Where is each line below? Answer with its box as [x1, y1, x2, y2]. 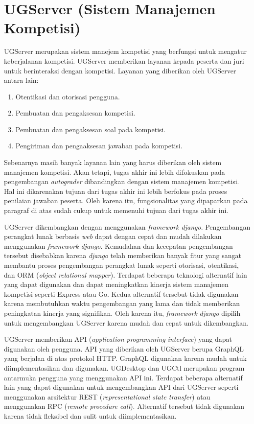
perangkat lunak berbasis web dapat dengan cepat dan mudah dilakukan [4, 231, 222, 241]
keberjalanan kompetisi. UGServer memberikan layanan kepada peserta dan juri [4, 55, 244, 66]
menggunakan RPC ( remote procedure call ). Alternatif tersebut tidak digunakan [4, 401, 244, 411]
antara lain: [4, 75, 39, 85]
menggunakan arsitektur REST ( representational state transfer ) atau [4, 391, 210, 401]
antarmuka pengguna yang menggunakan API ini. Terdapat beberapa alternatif [4, 372, 243, 382]
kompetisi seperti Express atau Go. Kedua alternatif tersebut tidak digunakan [4, 288, 239, 299]
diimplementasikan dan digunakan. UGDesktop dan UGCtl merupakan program [4, 362, 245, 373]
